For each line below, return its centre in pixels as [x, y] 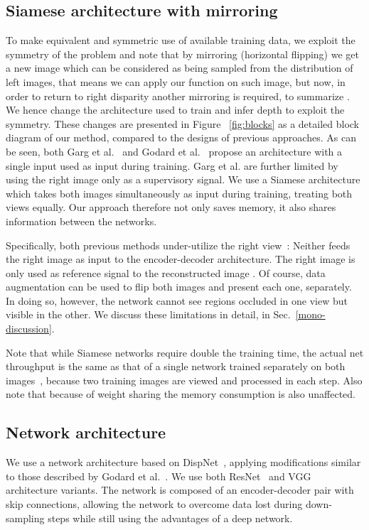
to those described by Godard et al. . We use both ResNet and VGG [159, 476]
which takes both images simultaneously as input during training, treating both [179, 193]
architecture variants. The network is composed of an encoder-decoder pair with [180, 490]
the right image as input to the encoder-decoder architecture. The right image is [181, 259]
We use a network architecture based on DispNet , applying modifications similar [183, 462]
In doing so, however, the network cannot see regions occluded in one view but [177, 300]
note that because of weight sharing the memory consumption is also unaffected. [181, 394]
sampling [25, 518]
